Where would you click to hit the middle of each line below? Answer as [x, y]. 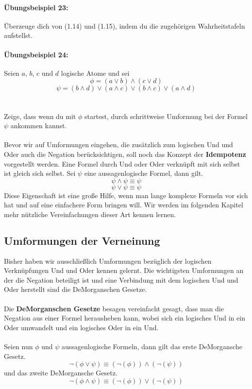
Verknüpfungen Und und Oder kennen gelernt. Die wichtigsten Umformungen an [124, 270]
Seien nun [18, 347]
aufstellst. [18, 35]
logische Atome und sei [95, 73]
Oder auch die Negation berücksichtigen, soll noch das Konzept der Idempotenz [125, 154]
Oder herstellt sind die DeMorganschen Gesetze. [76, 289]
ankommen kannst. [39, 126]
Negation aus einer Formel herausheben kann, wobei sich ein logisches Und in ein [125, 318]
